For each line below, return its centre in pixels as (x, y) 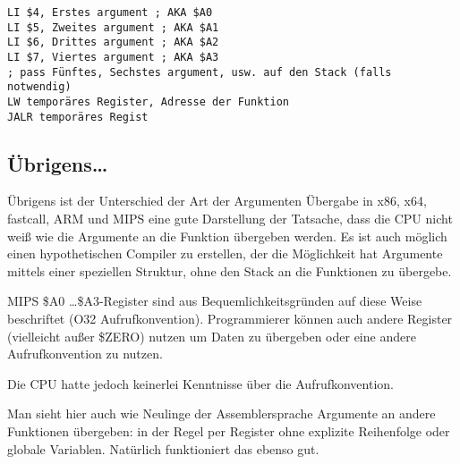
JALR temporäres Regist (78, 117)
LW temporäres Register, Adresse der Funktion (148, 101)
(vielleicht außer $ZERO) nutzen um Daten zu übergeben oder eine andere (212, 336)
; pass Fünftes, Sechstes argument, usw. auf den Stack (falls (200, 72)
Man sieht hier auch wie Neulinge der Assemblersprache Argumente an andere (221, 413)
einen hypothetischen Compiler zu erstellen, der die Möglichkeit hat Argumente (225, 253)
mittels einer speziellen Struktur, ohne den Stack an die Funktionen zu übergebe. (230, 270)
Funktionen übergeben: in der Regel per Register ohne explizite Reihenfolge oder (229, 430)
